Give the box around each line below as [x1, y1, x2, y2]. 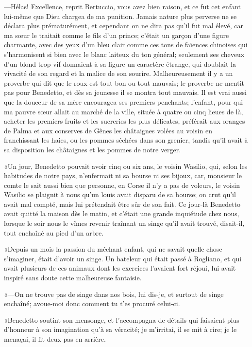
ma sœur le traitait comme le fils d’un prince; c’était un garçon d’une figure [4, 30, 229, 40]
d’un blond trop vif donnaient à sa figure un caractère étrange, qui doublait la [4, 58, 236, 69]
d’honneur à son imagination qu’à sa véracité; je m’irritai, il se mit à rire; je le [4, 324, 237, 334]
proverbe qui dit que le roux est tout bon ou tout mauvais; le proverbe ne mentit [4, 77, 245, 88]
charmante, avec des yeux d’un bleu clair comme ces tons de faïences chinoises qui [4, 39, 248, 50]
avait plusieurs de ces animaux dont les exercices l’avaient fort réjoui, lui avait [4, 263, 236, 273]
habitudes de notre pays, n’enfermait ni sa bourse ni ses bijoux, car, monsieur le [4, 170, 242, 181]
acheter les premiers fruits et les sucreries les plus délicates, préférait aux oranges [4, 116, 245, 126]
